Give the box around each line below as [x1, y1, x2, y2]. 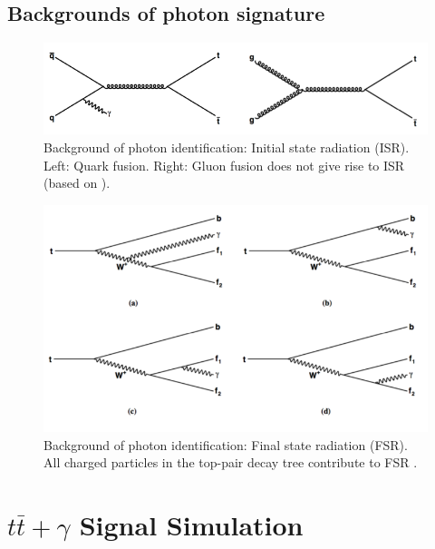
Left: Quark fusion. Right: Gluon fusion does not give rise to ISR [43, 155, 405, 174]
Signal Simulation [79, 506, 304, 544]
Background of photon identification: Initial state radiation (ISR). [43, 138, 410, 157]
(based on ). [43, 173, 111, 192]
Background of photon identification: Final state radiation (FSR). [43, 435, 408, 454]
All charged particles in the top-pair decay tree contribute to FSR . [43, 453, 418, 472]
